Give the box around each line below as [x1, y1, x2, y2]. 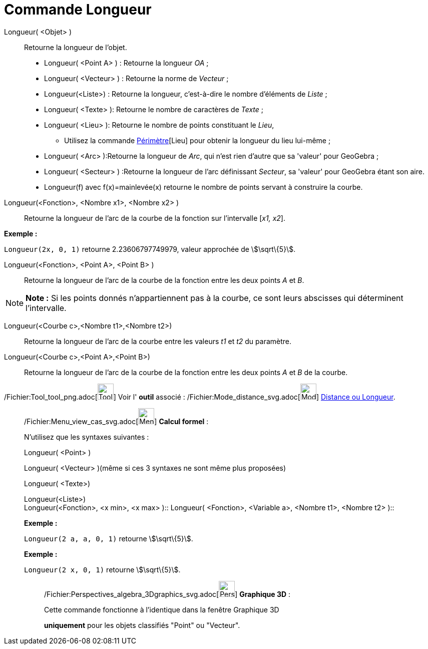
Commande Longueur [4, 1, 152, 18]
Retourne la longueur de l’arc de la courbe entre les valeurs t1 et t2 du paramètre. [24, 337, 292, 346]
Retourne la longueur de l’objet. [24, 43, 127, 52]
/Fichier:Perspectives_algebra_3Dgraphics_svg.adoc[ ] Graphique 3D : [44, 589, 291, 598]
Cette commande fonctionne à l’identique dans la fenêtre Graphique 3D [44, 605, 279, 614]
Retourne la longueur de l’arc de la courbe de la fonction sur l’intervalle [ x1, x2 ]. [24, 213, 285, 222]
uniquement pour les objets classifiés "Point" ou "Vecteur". [44, 620, 240, 629]
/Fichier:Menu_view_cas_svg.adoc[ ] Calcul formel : [24, 417, 209, 426]
